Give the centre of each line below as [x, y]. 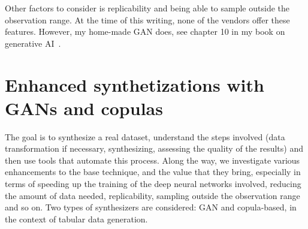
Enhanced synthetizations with [135, 84]
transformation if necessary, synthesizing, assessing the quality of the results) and [154, 148]
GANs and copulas [84, 108]
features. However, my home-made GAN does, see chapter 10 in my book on [145, 31]
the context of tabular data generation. [76, 219]
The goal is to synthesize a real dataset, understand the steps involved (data [145, 136]
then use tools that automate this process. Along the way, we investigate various [153, 160]
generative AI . [33, 43]
